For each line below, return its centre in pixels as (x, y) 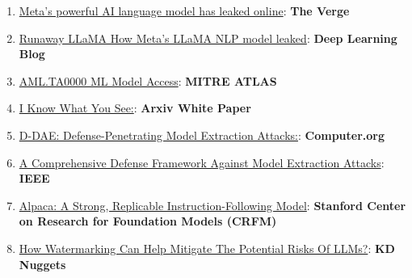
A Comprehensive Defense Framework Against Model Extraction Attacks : (202, 162)
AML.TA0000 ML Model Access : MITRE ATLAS (148, 80)
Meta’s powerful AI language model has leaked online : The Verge (184, 11)
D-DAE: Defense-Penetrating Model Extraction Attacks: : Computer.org (202, 135)
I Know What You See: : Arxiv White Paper (135, 108)
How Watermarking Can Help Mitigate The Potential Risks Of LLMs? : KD (207, 248)
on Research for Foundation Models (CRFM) (148, 221)
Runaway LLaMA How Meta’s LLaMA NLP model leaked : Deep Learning (208, 38)
